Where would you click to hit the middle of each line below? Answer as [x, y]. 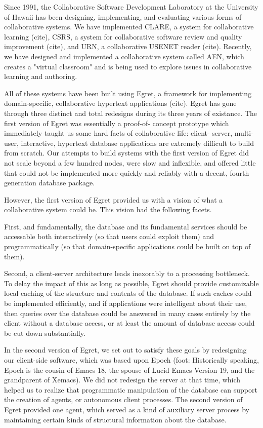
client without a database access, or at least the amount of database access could [129, 323]
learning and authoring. [41, 76]
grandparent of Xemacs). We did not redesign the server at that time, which [122, 380]
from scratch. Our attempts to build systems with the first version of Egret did [126, 153]
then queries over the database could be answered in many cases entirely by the [127, 313]
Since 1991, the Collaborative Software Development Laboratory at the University [131, 7]
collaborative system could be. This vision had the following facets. [108, 209]
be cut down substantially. [45, 333]
